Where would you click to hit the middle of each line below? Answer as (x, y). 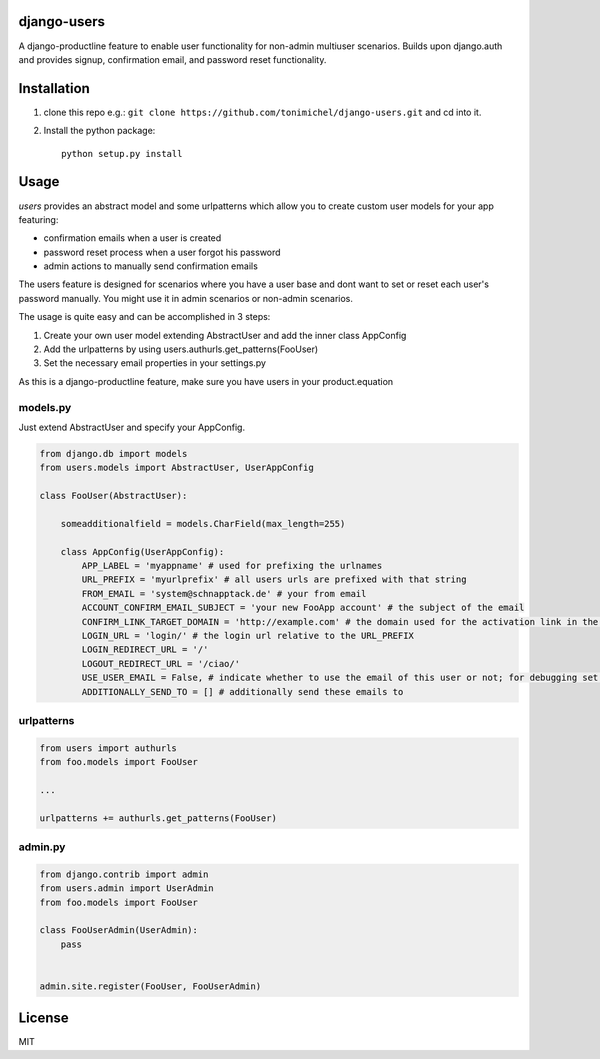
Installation (54, 88)
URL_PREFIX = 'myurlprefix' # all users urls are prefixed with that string (274, 579)
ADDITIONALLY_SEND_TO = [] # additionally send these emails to (242, 691)
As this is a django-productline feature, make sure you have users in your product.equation (206, 381)
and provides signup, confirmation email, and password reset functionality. (172, 59)
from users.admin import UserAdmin (126, 888)
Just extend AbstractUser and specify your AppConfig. (131, 427)
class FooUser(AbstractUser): (113, 496)
